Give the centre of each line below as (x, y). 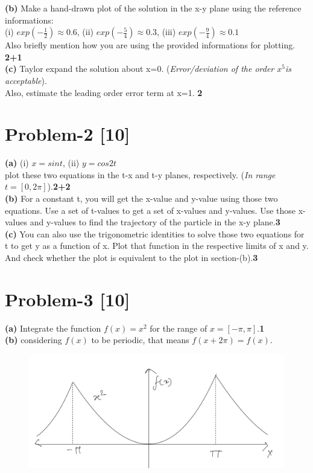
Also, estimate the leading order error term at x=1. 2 (104, 92)
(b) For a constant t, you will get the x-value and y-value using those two (141, 198)
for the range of (179, 328)
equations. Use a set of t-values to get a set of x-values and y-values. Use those (150, 210)
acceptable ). (26, 80)
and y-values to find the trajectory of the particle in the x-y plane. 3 (155, 222)
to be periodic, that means (140, 340)
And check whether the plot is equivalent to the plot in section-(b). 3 (131, 258)
